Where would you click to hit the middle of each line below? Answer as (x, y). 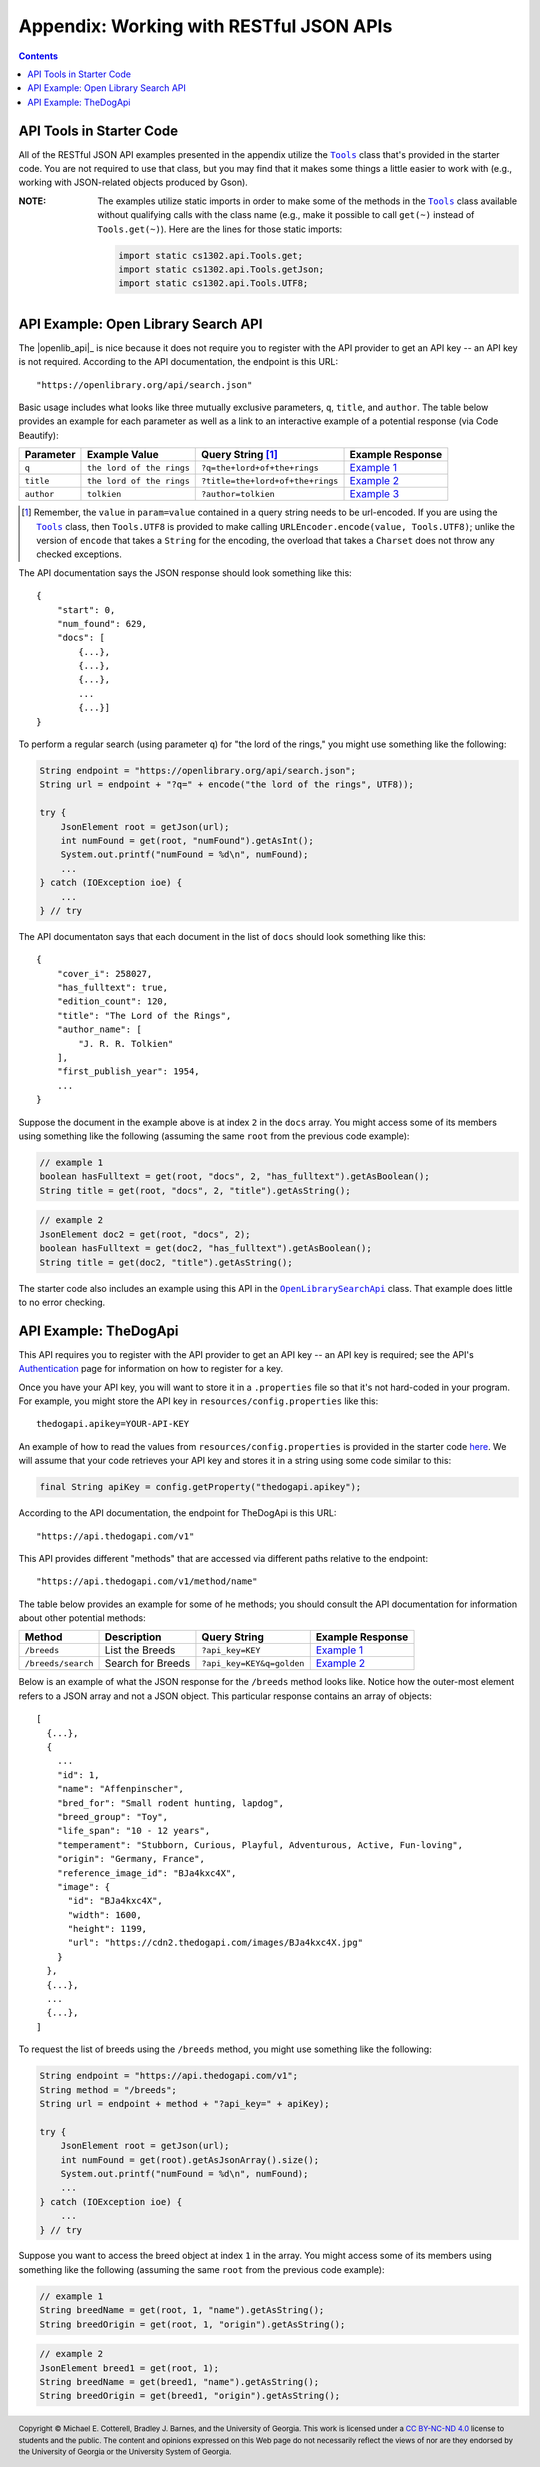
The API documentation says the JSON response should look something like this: (185, 572)
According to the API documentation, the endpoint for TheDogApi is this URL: (177, 1513)
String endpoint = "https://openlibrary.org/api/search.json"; (198, 771)
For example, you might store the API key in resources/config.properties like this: (198, 1401)
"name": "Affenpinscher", (120, 1789)
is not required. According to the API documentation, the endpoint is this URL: (178, 362)
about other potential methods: (82, 1618)
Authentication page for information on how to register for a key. (151, 1369)
